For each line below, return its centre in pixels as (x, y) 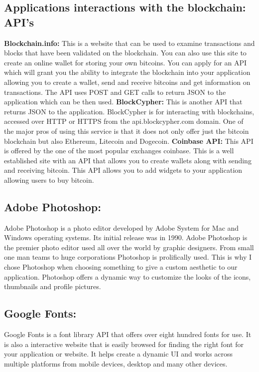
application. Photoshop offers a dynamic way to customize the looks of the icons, (128, 276)
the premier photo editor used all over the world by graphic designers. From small (129, 247)
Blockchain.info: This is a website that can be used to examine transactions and (129, 43)
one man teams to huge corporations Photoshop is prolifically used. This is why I (128, 257)
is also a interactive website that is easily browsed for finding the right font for (124, 344)
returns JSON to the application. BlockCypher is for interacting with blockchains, (129, 111)
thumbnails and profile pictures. (53, 286)
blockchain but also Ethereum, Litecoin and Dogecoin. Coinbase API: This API (129, 141)
